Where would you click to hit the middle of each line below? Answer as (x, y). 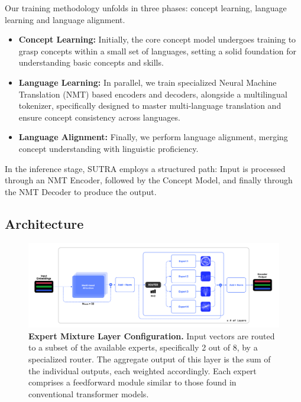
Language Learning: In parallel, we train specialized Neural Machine (148, 82)
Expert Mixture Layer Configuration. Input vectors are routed (152, 335)
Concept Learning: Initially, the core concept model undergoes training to (157, 39)
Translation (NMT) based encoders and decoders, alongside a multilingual (153, 94)
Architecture (44, 223)
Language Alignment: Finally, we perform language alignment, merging (153, 137)
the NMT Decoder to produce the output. (81, 191)
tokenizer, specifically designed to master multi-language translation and (150, 106)
